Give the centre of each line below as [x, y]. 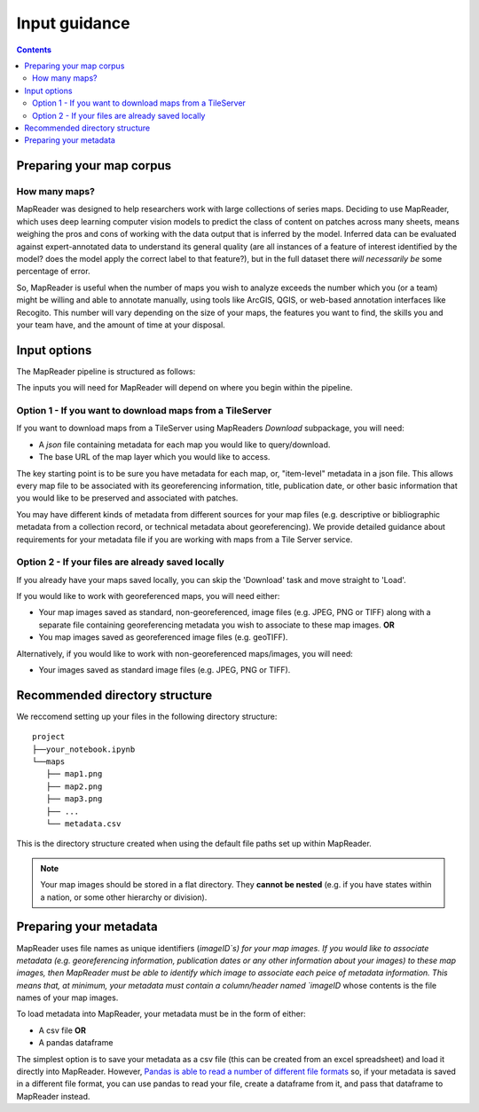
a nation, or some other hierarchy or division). [124, 897]
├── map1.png [74, 774]
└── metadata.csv [83, 824]
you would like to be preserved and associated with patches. [127, 498]
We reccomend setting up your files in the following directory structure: [147, 716]
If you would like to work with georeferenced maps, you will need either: [148, 596]
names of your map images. [67, 998]
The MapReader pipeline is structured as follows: [106, 371]
